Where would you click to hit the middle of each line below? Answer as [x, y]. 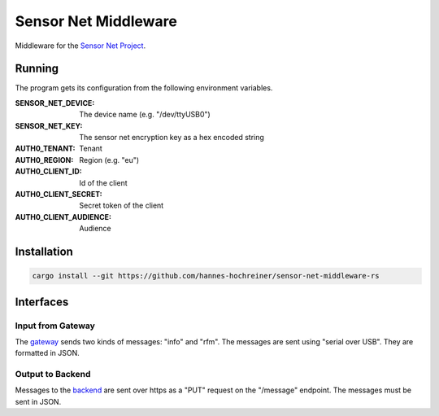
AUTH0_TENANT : [46, 149]
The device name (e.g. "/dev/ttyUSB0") [145, 115]
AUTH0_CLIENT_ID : [48, 172]
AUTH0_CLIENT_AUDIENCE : [63, 217]
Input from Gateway [55, 326]
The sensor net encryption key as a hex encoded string [172, 138]
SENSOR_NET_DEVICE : [55, 103]
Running [37, 69]
